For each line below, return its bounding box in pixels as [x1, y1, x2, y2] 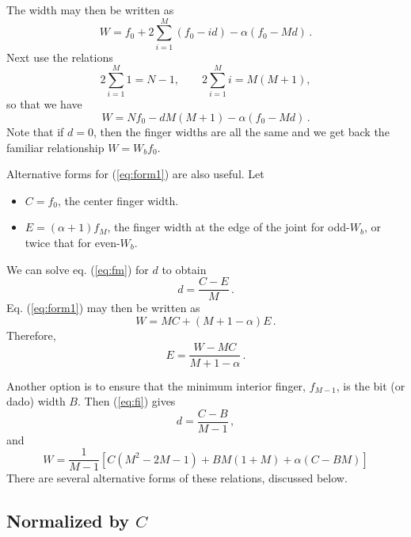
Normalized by [6, 508, 129, 533]
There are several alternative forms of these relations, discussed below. [6, 470, 348, 486]
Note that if [6, 124, 64, 140]
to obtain [162, 261, 207, 277]
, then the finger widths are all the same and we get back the [93, 124, 390, 140]
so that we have [6, 96, 82, 112]
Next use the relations [6, 48, 113, 65]
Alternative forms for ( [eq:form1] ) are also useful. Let [6, 166, 264, 182]
